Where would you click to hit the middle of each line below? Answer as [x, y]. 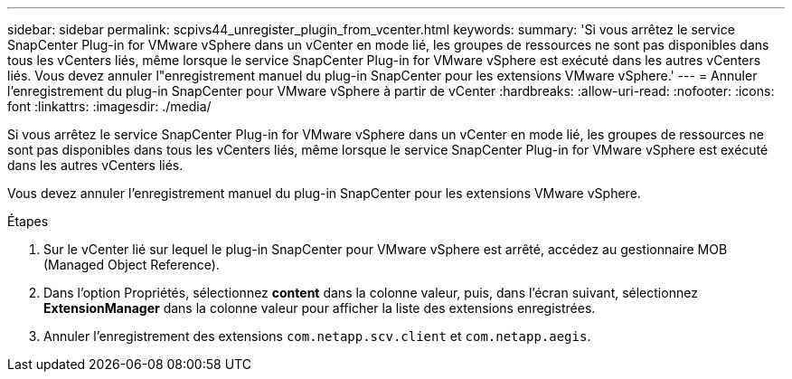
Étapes [28, 221]
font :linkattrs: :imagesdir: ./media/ [109, 106]
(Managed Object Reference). [132, 265]
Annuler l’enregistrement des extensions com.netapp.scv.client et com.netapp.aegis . [317, 336]
